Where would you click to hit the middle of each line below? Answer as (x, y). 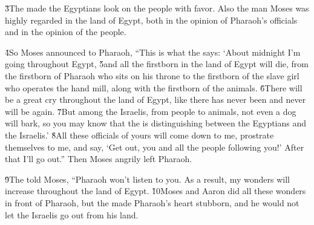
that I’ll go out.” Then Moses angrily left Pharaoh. (99, 159)
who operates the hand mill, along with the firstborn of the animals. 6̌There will (154, 87)
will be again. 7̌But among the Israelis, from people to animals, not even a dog (151, 111)
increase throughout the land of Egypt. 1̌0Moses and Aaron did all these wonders (155, 191)
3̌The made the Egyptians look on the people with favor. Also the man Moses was (157, 8)
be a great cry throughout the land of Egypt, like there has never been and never (155, 99)
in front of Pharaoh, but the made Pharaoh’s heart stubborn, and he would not (152, 202)
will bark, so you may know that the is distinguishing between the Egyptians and (156, 123)
